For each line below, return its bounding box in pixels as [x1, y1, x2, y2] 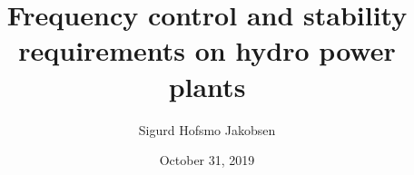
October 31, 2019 [159, 151, 255, 170]
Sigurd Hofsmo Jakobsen [138, 120, 276, 139]
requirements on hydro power [18, 32, 396, 69]
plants [168, 67, 246, 104]
